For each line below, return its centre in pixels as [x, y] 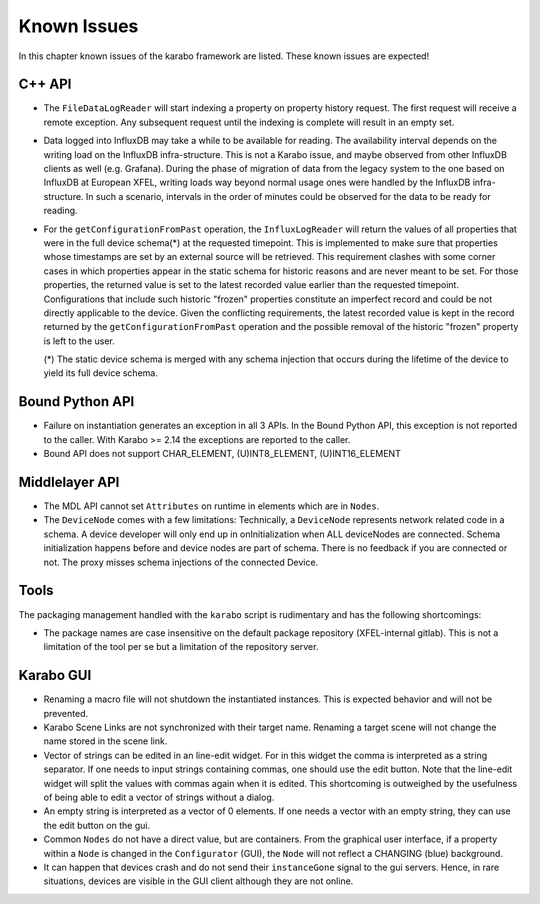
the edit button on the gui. [96, 825]
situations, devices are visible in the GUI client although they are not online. [198, 881]
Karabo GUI [55, 675]
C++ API [45, 84]
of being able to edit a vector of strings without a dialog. [159, 797]
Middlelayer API [69, 481]
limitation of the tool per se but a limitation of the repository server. [181, 647]
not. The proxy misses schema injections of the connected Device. [181, 562]
